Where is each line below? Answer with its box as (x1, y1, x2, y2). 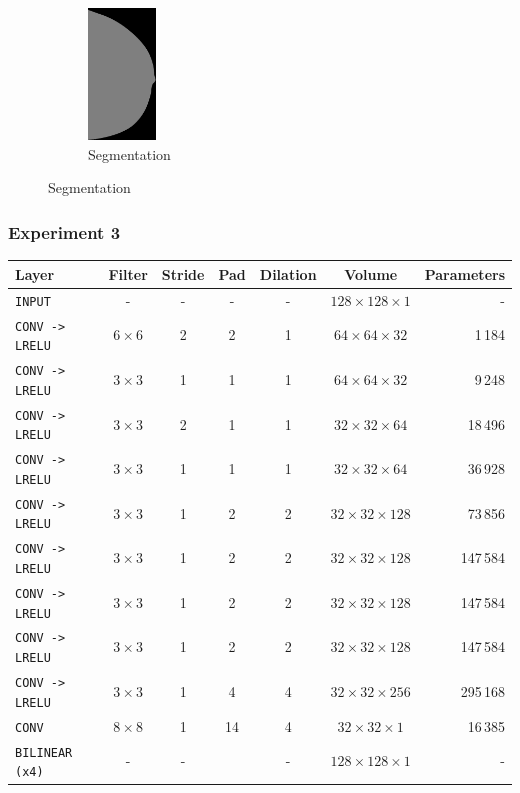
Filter (108, 263, 148, 284)
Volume (344, 263, 398, 284)
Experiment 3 (8, 219, 121, 244)
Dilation (259, 263, 317, 284)
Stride (161, 263, 205, 284)
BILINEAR (15, 745, 73, 760)
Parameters (424, 263, 505, 284)
